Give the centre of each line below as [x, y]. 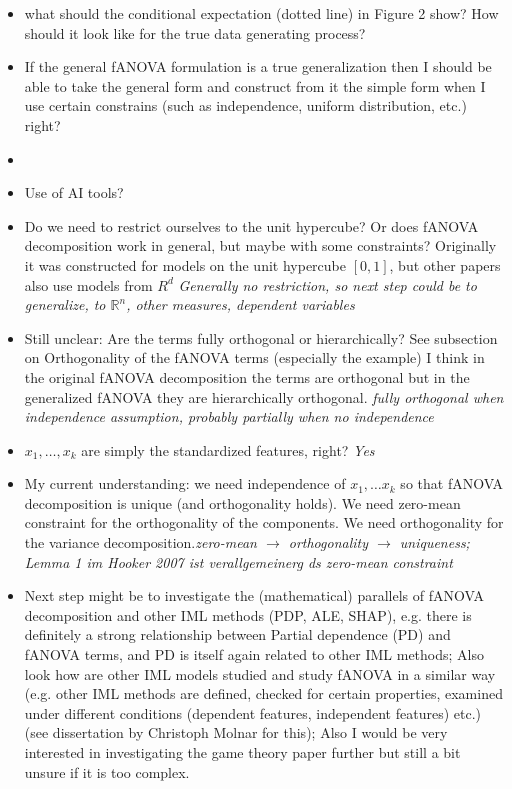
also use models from [88, 284]
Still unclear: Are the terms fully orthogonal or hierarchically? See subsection [261, 337]
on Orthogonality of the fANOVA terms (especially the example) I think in [254, 357]
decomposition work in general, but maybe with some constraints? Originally [260, 245]
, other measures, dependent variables [240, 304]
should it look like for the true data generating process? [195, 32]
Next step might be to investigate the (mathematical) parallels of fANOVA [254, 595]
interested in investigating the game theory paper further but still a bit [242, 752]
